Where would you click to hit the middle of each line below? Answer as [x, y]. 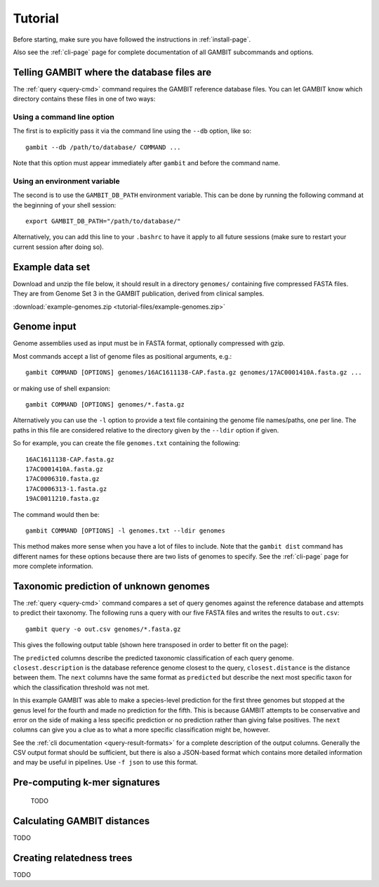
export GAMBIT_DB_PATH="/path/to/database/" [104, 221]
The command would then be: [56, 514]
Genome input [45, 327]
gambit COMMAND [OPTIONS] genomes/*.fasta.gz [105, 405]
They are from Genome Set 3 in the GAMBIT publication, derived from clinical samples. [139, 294]
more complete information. [53, 566]
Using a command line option [64, 117]
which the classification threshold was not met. [81, 687]
